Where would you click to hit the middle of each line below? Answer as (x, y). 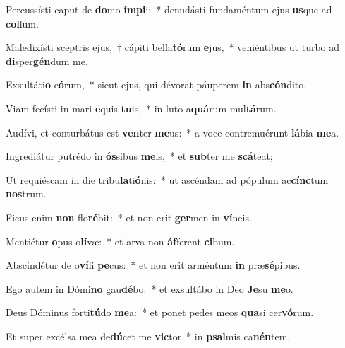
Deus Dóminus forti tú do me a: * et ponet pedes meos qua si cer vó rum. (160, 312)
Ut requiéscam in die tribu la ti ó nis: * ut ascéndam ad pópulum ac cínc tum (167, 179)
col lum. (22, 23)
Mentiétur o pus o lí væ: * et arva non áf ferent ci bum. (120, 241)
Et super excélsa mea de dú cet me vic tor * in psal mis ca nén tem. (148, 336)
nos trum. (26, 193)
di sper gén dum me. (47, 60)
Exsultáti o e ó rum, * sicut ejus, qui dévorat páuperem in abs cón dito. (156, 85)
